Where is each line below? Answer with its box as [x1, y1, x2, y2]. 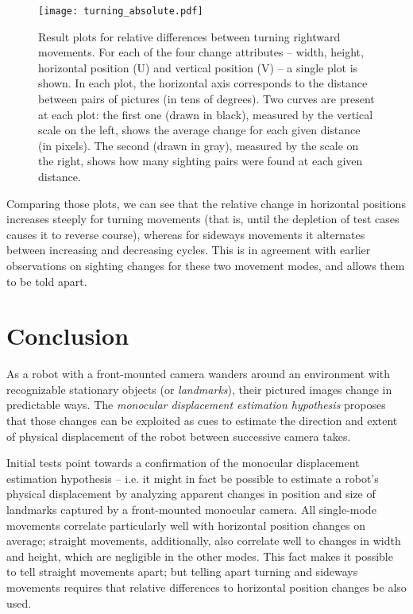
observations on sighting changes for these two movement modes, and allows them [6, 257, 405, 273]
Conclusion [6, 319, 129, 352]
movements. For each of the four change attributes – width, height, [38, 44, 364, 60]
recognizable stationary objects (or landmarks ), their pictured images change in [6, 380, 392, 397]
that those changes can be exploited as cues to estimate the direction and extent [6, 412, 398, 429]
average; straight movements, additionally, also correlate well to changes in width [6, 532, 401, 549]
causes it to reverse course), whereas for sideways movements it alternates [6, 226, 365, 242]
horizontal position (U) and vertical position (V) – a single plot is [38, 59, 358, 75]
